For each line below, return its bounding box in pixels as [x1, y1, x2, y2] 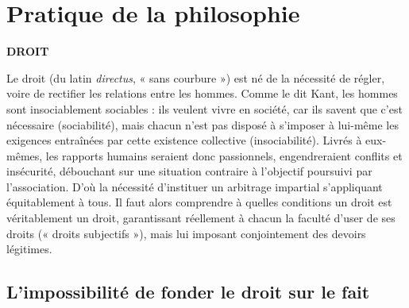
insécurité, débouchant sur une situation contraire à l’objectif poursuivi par [6, 163, 372, 179]
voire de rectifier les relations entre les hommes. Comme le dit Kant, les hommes [6, 85, 398, 102]
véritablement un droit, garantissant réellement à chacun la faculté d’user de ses [6, 210, 395, 226]
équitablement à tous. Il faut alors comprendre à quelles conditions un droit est [6, 194, 392, 210]
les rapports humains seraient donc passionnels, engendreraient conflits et [45, 147, 403, 164]
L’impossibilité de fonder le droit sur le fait [6, 279, 370, 304]
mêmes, [6, 147, 43, 164]
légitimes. [6, 241, 52, 257]
